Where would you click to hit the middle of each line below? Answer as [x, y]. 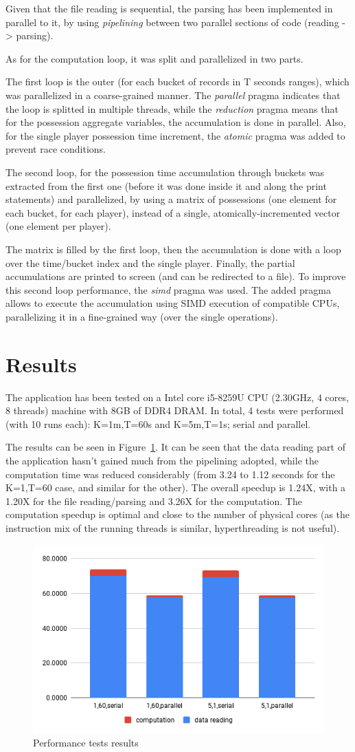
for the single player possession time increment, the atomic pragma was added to [175, 135]
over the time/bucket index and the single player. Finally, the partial [150, 262]
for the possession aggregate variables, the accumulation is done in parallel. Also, [176, 122]
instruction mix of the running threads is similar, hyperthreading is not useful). [173, 527]
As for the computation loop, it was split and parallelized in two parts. [154, 58]
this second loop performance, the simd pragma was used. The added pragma [168, 289]
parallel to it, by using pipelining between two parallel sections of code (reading [172, 22]
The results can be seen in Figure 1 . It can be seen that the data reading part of [175, 447]
